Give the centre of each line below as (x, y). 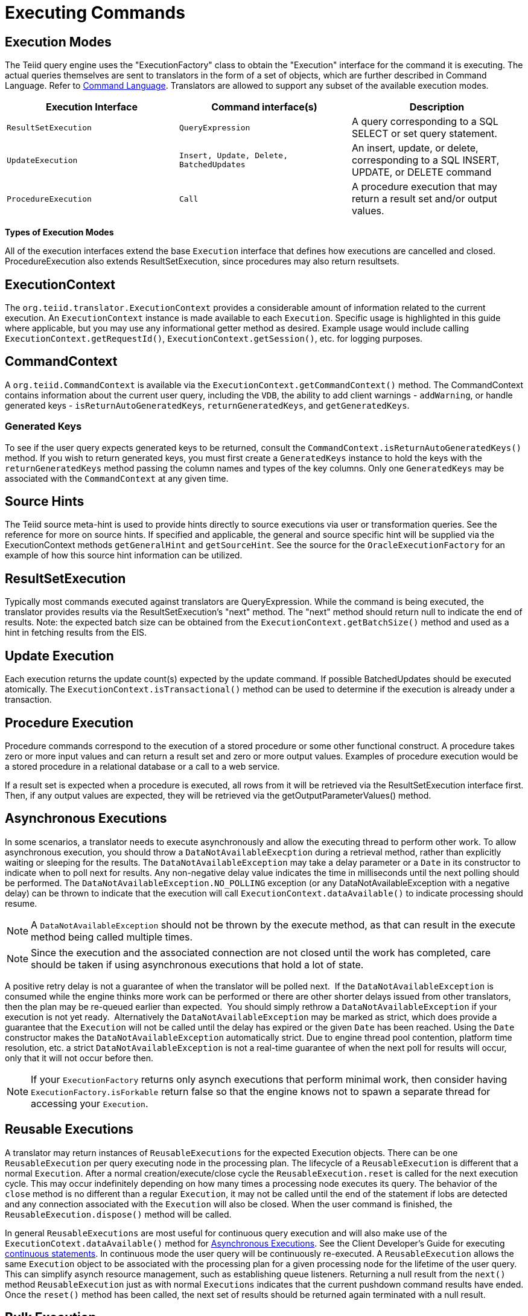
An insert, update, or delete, (415, 148)
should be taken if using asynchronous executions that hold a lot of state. (197, 964)
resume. (21, 903)
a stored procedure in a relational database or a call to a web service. (142, 766)
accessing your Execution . (90, 1103)
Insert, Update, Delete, (233, 156)
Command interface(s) (264, 107)
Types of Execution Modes (59, 232)
